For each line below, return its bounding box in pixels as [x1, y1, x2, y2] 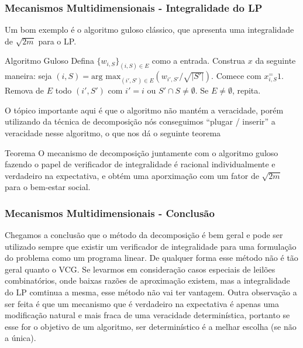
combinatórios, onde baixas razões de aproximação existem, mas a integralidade [5, 274, 290, 287]
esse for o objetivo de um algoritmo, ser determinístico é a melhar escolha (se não [5, 320, 297, 332]
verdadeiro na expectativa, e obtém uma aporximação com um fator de [5, 169, 259, 181]
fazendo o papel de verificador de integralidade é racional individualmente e [5, 158, 276, 170]
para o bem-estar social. [5, 181, 91, 193]
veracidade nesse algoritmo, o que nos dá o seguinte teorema [5, 126, 221, 139]
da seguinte [255, 54, 296, 67]
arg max [91, 73, 121, 81]
